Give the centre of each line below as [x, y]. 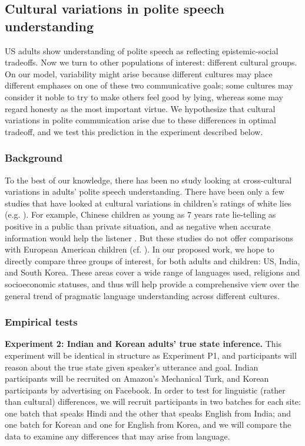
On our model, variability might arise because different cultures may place [139, 73]
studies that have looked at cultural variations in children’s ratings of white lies [148, 203]
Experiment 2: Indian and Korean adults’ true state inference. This [143, 344]
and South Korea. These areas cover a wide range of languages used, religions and [152, 272]
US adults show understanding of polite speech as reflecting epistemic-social [142, 50]
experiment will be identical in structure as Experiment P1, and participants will [151, 355]
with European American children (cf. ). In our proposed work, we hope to [140, 249]
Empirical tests [41, 322]
